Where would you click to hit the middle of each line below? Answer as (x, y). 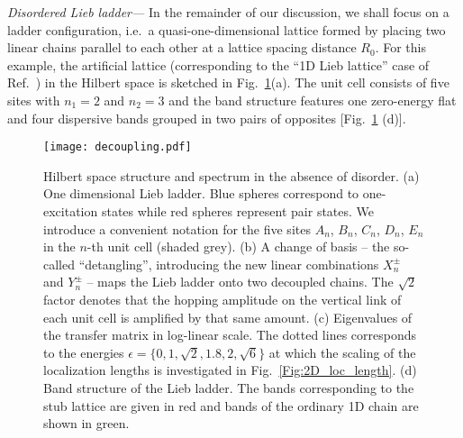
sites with (34, 100)
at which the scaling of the (342, 352)
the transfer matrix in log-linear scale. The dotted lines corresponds (230, 335)
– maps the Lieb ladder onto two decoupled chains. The (240, 282)
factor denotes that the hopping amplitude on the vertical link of (222, 299)
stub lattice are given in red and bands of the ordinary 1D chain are (231, 405)
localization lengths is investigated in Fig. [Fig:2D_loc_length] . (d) (230, 370)
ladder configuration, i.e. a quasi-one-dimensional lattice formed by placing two (227, 29)
